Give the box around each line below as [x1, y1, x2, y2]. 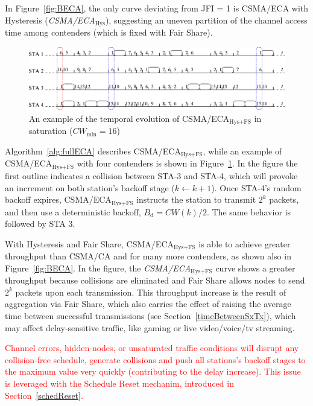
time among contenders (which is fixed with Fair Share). [5, 26, 213, 39]
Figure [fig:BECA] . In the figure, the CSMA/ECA [5, 261, 191, 274]
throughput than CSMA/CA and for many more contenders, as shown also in [5, 250, 291, 262]
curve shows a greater [215, 261, 296, 274]
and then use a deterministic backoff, [5, 205, 141, 218]
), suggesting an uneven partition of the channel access [105, 13, 308, 26]
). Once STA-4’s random [211, 181, 302, 194]
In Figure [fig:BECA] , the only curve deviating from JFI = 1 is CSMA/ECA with [5, 2, 309, 14]
